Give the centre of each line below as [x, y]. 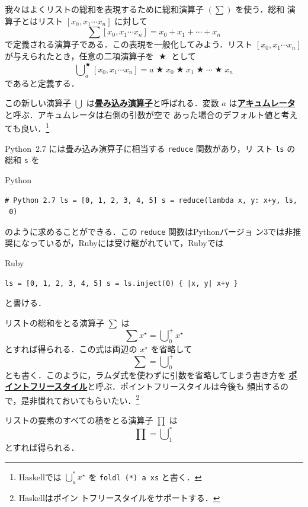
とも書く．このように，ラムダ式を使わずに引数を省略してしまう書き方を [145, 374]
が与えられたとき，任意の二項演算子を [79, 55]
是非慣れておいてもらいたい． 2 [80, 399]
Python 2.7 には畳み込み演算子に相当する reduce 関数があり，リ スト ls [145, 148]
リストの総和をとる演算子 [54, 322]
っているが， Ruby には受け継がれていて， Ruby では [126, 243]
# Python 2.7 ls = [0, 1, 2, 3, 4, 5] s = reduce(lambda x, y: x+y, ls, [151, 200]
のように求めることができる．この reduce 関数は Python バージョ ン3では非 [149, 231]
